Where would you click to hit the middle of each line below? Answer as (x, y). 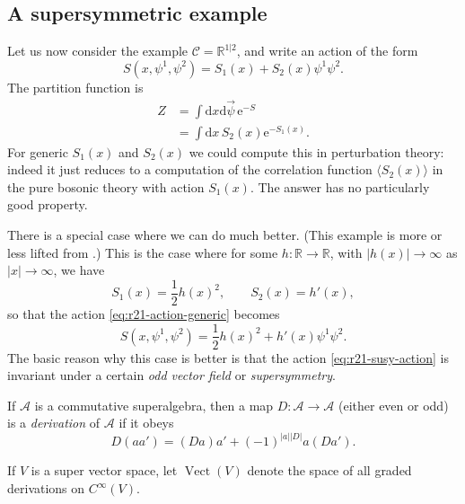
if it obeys (146, 423)
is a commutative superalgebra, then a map (154, 405)
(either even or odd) (393, 405)
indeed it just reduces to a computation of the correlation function (190, 169)
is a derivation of (54, 423)
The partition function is (75, 87)
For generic (38, 151)
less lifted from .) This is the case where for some (143, 252)
